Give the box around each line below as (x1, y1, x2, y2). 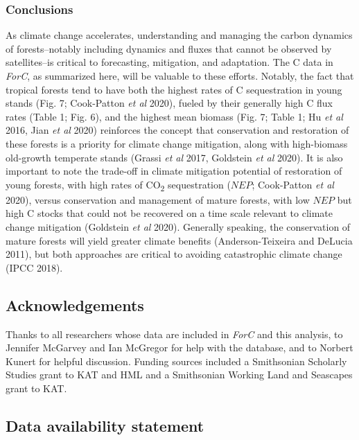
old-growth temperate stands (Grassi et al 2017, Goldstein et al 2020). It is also (6, 150, 343, 164)
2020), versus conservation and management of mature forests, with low (6, 192, 310, 206)
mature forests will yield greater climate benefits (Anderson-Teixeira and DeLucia (6, 233, 353, 247)
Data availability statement (6, 415, 204, 436)
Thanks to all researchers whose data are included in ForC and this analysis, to (6, 326, 343, 341)
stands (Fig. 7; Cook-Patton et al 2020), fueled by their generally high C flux (6, 96, 333, 110)
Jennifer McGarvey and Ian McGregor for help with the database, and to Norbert (6, 340, 353, 355)
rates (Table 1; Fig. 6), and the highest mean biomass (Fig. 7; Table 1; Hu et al (6, 109, 343, 123)
